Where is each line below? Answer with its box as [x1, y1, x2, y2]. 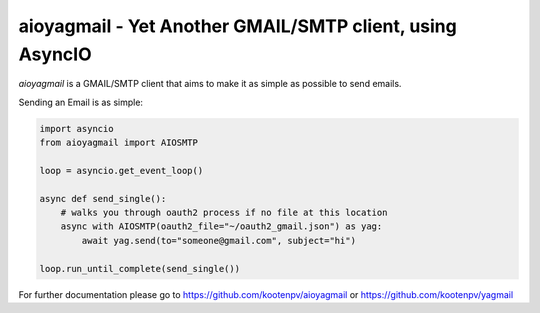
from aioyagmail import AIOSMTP [39, 137, 199, 149]
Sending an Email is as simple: [18, 96, 144, 108]
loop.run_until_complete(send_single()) [39, 263, 240, 274]
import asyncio [39, 123, 114, 134]
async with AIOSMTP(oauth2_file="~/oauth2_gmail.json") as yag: [60, 221, 383, 232]
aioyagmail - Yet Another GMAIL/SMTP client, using [18, 15, 457, 37]
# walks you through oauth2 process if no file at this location [60, 207, 388, 219]
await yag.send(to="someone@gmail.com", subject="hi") [81, 235, 357, 246]
